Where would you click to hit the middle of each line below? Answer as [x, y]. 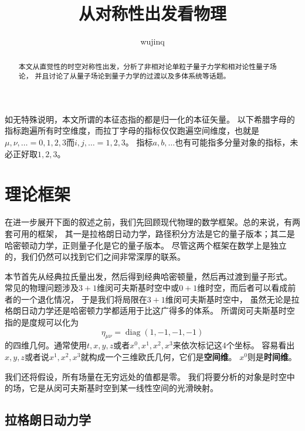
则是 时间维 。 [272, 357]
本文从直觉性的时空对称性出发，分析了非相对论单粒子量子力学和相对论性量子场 [148, 66]
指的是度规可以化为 [42, 322]
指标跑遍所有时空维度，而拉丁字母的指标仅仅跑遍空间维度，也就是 [132, 130]
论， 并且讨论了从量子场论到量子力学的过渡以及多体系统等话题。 [124, 76]
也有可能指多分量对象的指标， [233, 142]
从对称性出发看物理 [152, 13]
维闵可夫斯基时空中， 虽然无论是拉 [232, 299]
